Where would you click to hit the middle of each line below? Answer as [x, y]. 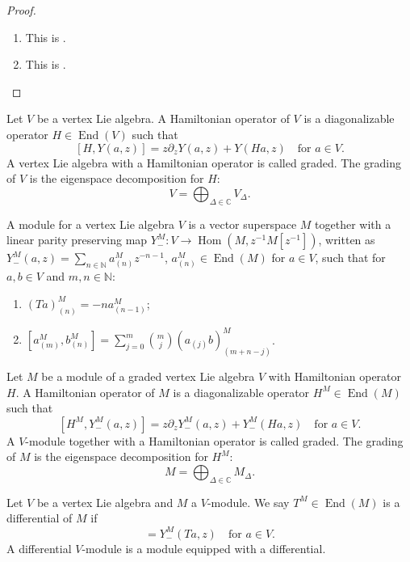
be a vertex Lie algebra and [105, 502]
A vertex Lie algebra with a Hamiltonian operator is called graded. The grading [204, 162]
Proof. [21, 10]
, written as [347, 240]
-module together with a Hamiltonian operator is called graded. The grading [214, 440]
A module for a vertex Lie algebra [90, 224]
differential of [40, 518]
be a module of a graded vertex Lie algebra [148, 376]
